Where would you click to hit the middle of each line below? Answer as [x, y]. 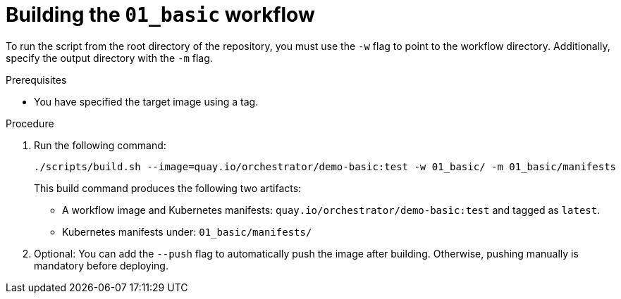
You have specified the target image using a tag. [146, 101]
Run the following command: [100, 145]
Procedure [30, 123]
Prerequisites [36, 79]
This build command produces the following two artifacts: [168, 188]
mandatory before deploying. [101, 265]
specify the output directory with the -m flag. [109, 58]
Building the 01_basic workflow [160, 15]
